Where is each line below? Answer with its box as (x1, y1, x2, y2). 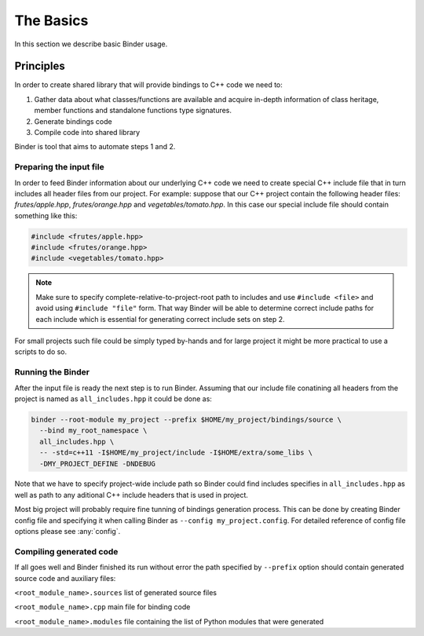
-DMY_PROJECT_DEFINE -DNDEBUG (39, 459, 156, 468)
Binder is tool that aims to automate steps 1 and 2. (14, 142, 176, 152)
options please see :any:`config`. (14, 527, 121, 536)
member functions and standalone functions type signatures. (34, 106, 232, 115)
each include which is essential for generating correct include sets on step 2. (35, 314, 286, 323)
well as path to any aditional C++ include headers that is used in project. (14, 490, 249, 499)
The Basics (14, 12, 89, 29)
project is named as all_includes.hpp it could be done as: (14, 393, 212, 404)
